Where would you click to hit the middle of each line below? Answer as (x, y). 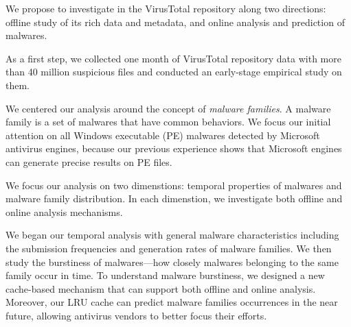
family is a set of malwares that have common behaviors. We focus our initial (168, 122)
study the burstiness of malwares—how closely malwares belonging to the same (172, 262)
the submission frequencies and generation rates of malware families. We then (169, 248)
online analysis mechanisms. (64, 211)
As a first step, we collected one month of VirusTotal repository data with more (173, 58)
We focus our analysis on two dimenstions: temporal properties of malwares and (174, 185)
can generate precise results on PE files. (89, 161)
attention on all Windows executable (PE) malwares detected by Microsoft (163, 135)
